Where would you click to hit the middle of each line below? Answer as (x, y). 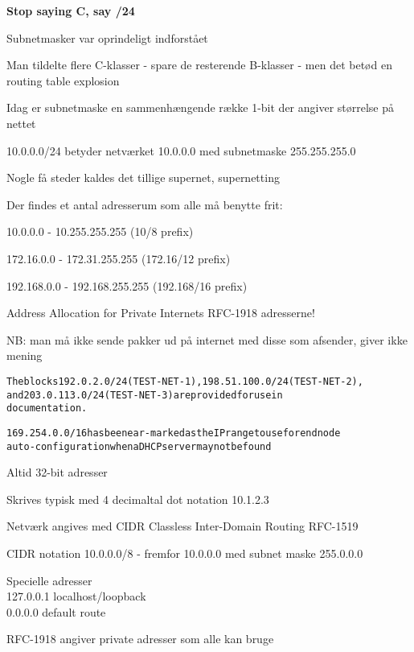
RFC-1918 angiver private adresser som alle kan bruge (140, 639)
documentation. (47, 409)
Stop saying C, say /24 (71, 10)
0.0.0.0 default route (56, 611)
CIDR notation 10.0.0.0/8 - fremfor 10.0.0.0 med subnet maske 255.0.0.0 (185, 553)
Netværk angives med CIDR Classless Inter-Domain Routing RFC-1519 (182, 526)
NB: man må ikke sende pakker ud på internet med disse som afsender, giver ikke (207, 339)
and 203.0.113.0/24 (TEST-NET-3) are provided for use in (145, 395)
